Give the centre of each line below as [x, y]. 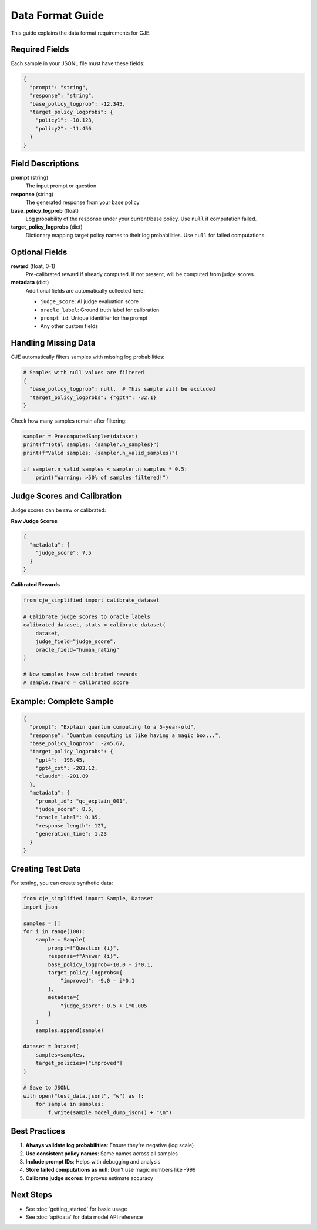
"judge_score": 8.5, [65, 809]
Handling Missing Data [53, 343]
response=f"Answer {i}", [84, 956]
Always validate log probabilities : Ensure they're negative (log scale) [110, 1145]
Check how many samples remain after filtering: [69, 421]
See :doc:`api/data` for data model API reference [84, 1217]
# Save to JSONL [47, 1088]
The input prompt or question [61, 186]
